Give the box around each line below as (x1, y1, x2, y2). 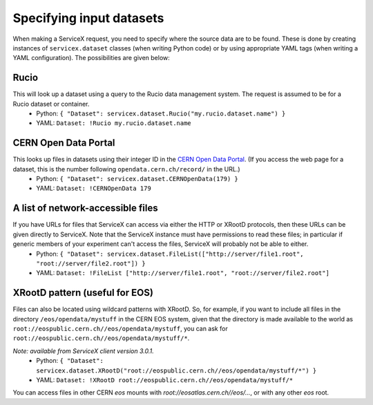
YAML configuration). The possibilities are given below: (12, 54, 171, 62)
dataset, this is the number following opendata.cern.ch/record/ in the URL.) (12, 164, 241, 173)
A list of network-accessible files (12, 202, 158, 214)
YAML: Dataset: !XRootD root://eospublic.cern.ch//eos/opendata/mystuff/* (36, 375, 294, 384)
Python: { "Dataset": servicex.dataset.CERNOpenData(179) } (36, 175, 238, 183)
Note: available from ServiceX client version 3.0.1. (12, 346, 155, 355)
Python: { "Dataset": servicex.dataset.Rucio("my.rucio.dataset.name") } (36, 109, 286, 117)
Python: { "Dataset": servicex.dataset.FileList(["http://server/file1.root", (36, 249, 304, 258)
